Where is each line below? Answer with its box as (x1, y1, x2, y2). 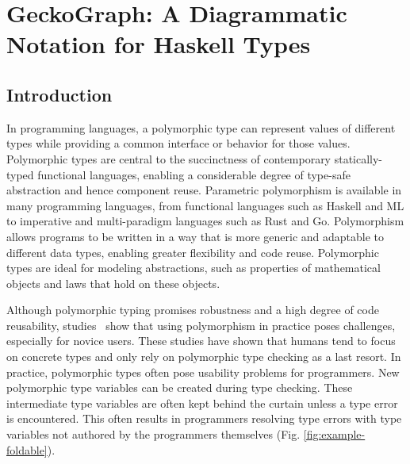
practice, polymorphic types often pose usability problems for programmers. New (6, 363, 400, 380)
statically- (334, 150, 383, 167)
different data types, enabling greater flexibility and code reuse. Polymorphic (6, 244, 379, 260)
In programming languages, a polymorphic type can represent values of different (6, 119, 396, 136)
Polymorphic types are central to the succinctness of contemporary (6, 150, 331, 167)
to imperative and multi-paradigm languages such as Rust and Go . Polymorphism (6, 213, 404, 229)
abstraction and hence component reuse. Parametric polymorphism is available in (6, 182, 402, 198)
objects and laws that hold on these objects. (6, 274, 220, 291)
